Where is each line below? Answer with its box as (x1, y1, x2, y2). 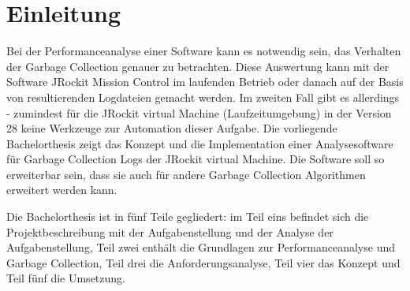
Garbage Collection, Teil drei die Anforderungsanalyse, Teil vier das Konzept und (6, 254, 401, 270)
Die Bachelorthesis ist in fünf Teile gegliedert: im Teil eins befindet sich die (6, 208, 369, 225)
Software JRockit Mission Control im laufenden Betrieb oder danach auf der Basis (6, 73, 404, 90)
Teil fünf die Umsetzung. (6, 270, 125, 286)
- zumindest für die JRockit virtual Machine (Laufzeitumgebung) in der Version (6, 104, 392, 121)
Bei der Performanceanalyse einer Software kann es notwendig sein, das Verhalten (6, 43, 401, 59)
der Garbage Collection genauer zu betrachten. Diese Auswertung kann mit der (6, 58, 389, 74)
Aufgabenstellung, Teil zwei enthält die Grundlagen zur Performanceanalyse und (6, 239, 395, 256)
